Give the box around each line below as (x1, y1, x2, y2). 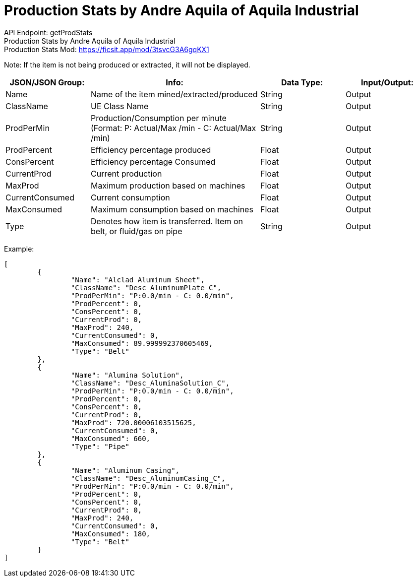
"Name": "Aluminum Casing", (70, 466, 180, 474)
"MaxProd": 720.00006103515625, (70, 418, 196, 427)
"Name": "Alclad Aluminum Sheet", (70, 275, 205, 284)
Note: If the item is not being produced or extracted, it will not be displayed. (4, 60, 250, 69)
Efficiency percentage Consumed (91, 156, 216, 167)
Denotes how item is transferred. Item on (91, 216, 243, 226)
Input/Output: (361, 77, 414, 87)
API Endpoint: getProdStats (4, 28, 93, 37)
